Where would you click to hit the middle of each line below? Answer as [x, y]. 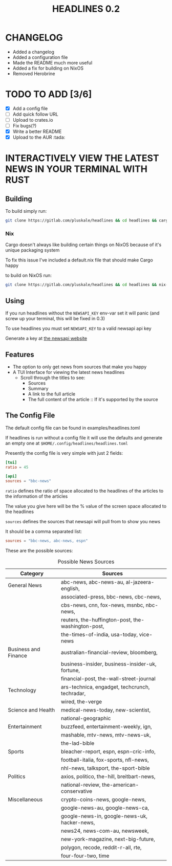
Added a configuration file [40, 57]
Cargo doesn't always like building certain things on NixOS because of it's [83, 245]
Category [32, 573]
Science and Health [31, 710]
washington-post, [82, 626]
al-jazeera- [140, 582]
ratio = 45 [17, 467]
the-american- [120, 785]
